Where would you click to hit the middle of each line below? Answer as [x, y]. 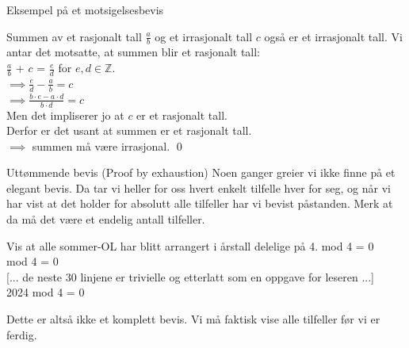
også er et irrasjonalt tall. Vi [333, 36]
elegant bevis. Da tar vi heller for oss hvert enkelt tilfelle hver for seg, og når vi [199, 187]
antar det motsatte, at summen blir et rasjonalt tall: [134, 52]
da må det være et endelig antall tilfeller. [106, 219]
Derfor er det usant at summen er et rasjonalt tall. [129, 130]
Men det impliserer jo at [65, 115]
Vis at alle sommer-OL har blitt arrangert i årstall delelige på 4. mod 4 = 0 [190, 245]
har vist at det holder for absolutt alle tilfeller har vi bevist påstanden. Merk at [200, 203]
